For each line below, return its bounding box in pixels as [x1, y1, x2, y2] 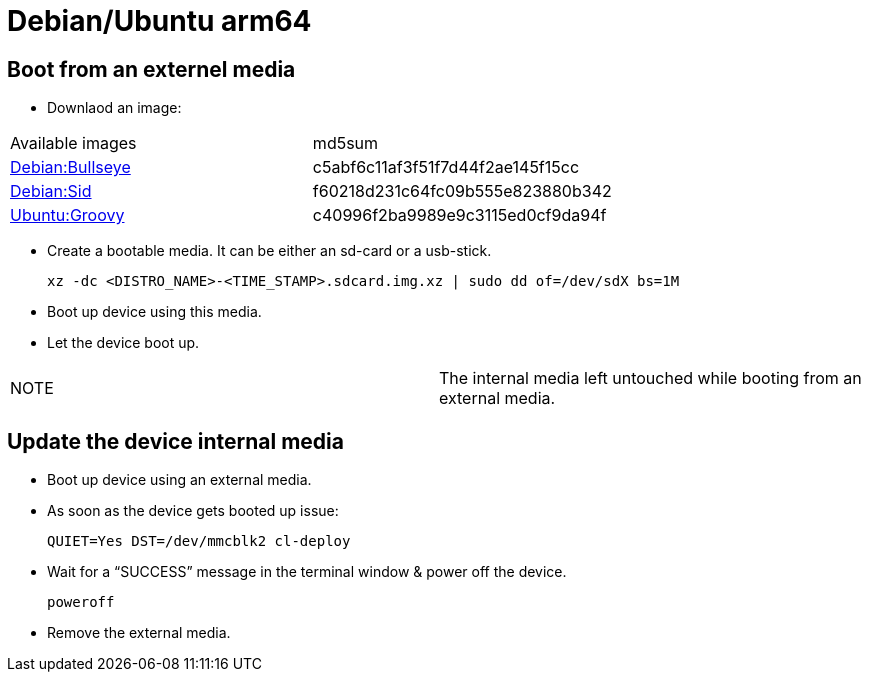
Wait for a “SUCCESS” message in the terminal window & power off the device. [47, 563, 567, 581]
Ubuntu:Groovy [10, 205, 125, 226]
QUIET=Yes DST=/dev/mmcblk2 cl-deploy [47, 533, 351, 550]
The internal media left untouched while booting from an [439, 368, 862, 389]
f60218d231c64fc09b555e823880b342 [312, 181, 612, 202]
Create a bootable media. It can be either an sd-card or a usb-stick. [47, 242, 492, 260]
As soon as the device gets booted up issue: [47, 502, 339, 520]
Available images [10, 133, 137, 154]
